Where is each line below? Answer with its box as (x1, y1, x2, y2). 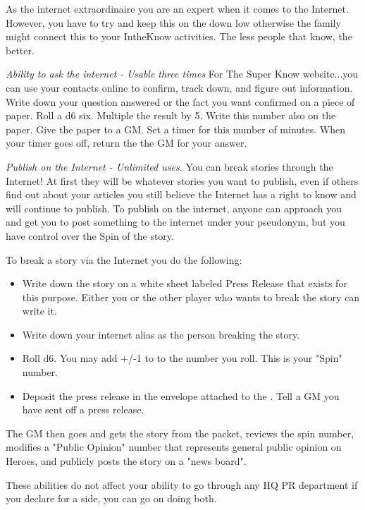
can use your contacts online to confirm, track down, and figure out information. (6, 80, 353, 95)
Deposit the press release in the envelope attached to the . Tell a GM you (22, 388, 340, 403)
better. (6, 42, 35, 57)
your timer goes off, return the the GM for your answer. (6, 135, 247, 150)
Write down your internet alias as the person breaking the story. (22, 327, 300, 341)
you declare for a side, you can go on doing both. (6, 491, 217, 506)
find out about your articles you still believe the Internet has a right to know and (6, 187, 357, 202)
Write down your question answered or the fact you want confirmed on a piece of (6, 94, 355, 109)
